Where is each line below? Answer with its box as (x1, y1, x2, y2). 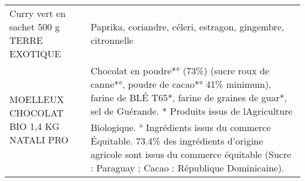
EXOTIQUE (9, 47, 61, 60)
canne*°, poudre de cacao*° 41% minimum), (90, 77, 272, 91)
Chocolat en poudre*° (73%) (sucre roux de (90, 64, 269, 77)
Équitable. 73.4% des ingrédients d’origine (90, 134, 263, 147)
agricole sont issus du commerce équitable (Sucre (90, 147, 292, 161)
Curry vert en (9, 6, 66, 20)
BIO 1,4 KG (9, 119, 60, 133)
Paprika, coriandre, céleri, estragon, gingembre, (90, 20, 284, 33)
